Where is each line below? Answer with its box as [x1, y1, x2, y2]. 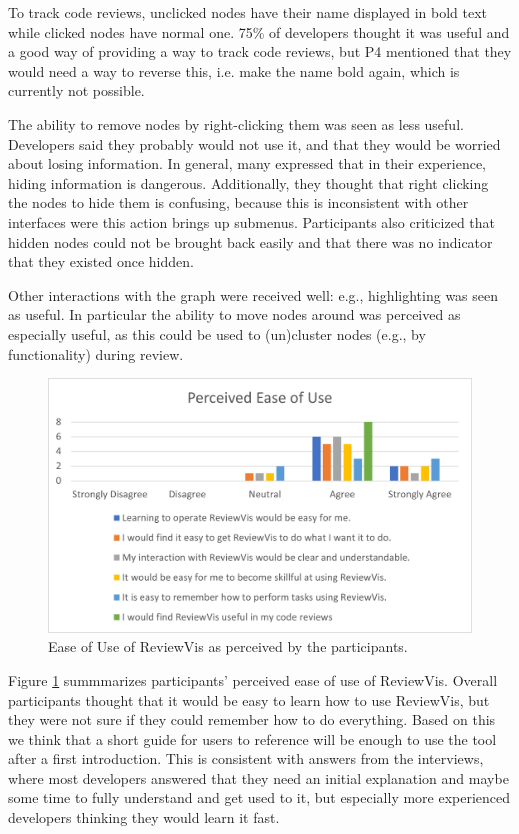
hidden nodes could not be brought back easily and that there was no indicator [8, 231, 493, 252]
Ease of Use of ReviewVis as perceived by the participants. [48, 636, 408, 657]
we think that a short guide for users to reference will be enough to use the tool [8, 728, 497, 749]
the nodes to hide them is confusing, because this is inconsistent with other [8, 192, 469, 213]
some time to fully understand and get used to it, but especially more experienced [8, 787, 511, 808]
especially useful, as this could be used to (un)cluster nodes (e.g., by [8, 323, 426, 344]
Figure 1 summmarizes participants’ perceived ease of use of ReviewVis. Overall [8, 669, 498, 690]
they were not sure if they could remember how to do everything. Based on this [8, 709, 496, 730]
